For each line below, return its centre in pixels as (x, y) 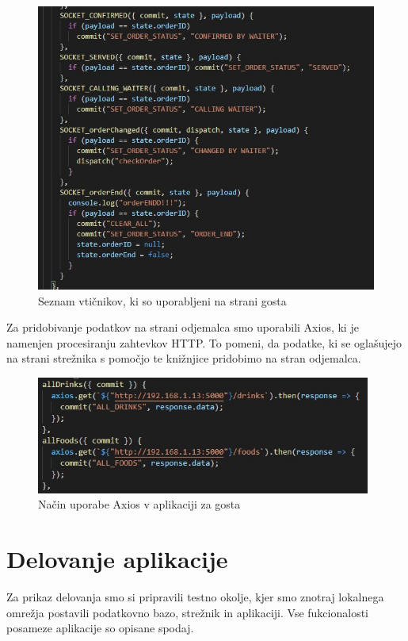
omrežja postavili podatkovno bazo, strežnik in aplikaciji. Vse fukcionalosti (187, 612)
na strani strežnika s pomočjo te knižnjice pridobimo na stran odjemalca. (184, 358)
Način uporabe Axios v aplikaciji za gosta (139, 504)
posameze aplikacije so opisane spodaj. (100, 628)
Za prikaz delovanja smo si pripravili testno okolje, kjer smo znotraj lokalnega (195, 597)
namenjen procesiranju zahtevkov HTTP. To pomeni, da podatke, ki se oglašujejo (204, 342)
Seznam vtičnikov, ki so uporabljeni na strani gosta (162, 300)
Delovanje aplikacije (117, 559)
